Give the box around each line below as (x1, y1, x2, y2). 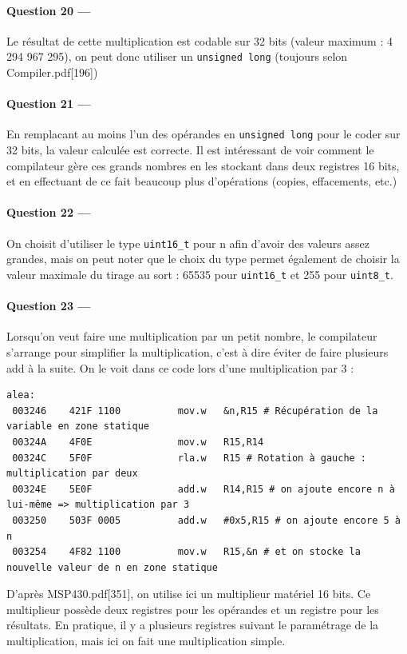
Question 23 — (6, 297, 91, 314)
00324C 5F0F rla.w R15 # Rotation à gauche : (12, 452, 367, 464)
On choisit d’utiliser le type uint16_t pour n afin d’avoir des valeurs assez (6, 234, 369, 251)
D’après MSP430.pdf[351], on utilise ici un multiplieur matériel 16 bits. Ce (6, 585, 371, 602)
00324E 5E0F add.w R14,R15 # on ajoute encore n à (12, 483, 395, 495)
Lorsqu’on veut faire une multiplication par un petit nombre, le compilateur (6, 328, 377, 345)
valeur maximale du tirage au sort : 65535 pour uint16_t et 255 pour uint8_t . (6, 265, 393, 282)
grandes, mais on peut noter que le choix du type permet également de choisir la (6, 250, 400, 267)
